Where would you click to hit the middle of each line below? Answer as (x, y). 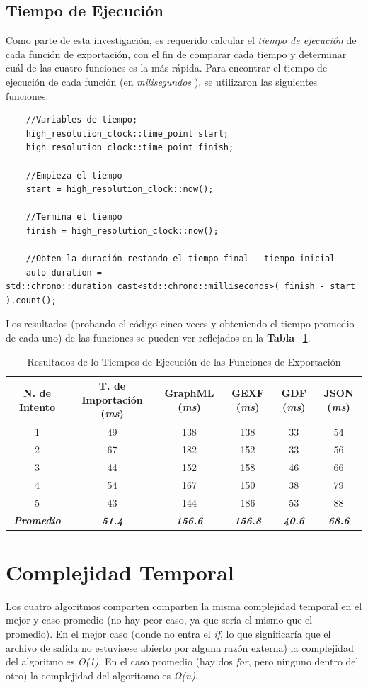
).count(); (31, 300)
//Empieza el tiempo (74, 175)
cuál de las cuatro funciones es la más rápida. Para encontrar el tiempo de (167, 68)
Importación (112, 399)
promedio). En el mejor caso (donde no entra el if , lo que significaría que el (168, 633)
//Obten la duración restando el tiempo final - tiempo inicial (180, 259)
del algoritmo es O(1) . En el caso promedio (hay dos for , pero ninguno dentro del (182, 661)
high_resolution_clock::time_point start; (127, 134)
